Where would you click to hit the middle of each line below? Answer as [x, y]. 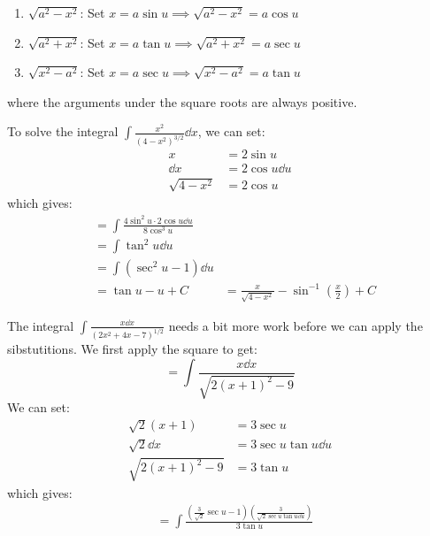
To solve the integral [63, 131]
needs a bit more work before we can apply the [296, 325]
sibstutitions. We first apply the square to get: [132, 349]
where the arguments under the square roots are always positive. [182, 101]
